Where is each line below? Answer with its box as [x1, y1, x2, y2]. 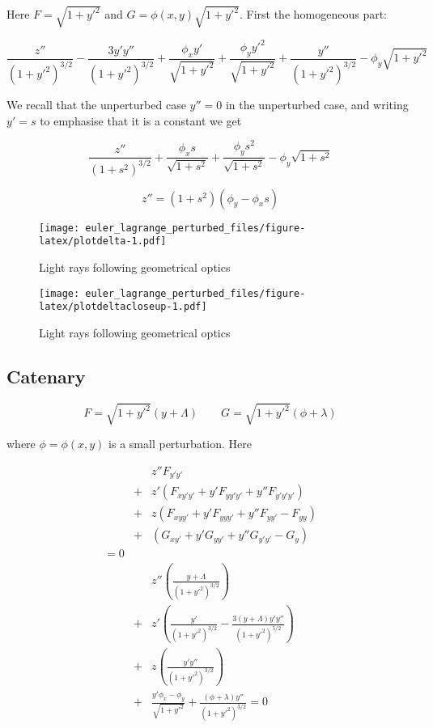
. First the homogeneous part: [239, 6, 387, 23]
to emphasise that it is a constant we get [40, 112, 242, 129]
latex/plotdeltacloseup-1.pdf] [39, 301, 207, 313]
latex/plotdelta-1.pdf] [39, 235, 167, 248]
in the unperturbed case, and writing [225, 96, 409, 113]
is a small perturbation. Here [108, 435, 252, 452]
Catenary [6, 363, 86, 388]
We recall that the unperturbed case [6, 96, 186, 113]
